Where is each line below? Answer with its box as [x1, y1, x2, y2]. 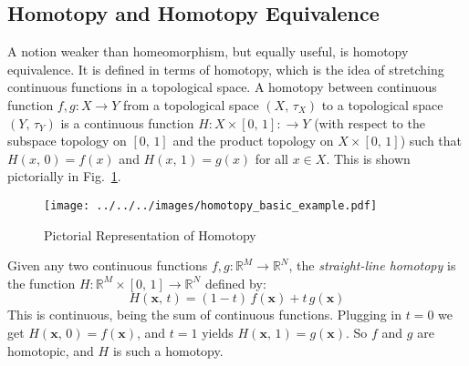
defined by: [204, 273, 266, 292]
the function [7, 273, 76, 292]
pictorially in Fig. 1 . [7, 167, 121, 186]
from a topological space [123, 95, 259, 114]
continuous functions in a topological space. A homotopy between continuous [7, 77, 437, 97]
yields [202, 322, 234, 341]
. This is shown [326, 148, 411, 168]
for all [255, 148, 289, 168]
